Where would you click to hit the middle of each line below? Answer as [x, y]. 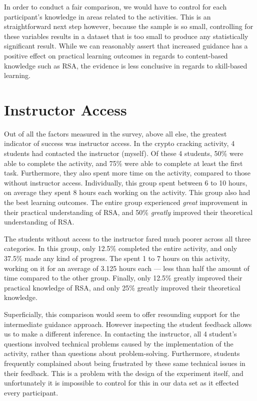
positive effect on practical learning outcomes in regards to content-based [116, 55]
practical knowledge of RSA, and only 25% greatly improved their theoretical [122, 287]
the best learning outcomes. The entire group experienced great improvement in [126, 202]
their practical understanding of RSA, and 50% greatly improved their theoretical [128, 212]
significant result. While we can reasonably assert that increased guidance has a [126, 46]
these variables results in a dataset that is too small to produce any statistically [126, 36]
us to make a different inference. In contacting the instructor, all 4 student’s [120, 334]
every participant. [31, 392]
